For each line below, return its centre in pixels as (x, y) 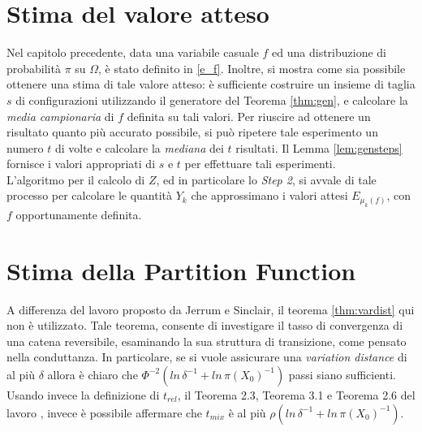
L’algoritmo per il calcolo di (76, 179)
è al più (247, 412)
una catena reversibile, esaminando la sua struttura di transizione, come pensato (207, 341)
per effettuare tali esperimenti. (260, 164)
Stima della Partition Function (181, 270)
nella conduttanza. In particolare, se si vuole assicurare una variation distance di (207, 357)
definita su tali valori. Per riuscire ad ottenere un (249, 116)
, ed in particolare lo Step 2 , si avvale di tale (266, 179)
